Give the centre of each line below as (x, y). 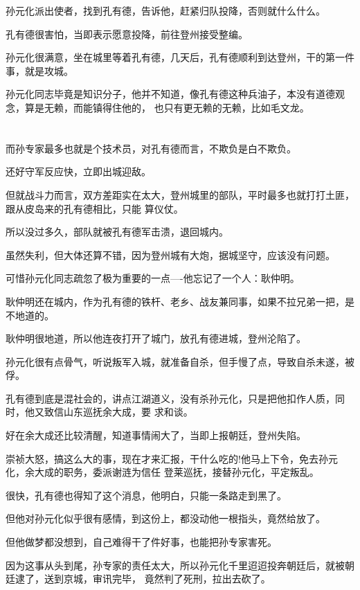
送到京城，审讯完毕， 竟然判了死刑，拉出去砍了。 (157, 579)
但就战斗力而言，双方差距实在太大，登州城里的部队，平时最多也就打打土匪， (180, 194)
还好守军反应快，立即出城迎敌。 (78, 171)
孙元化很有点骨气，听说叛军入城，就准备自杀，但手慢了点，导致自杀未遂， (175, 361)
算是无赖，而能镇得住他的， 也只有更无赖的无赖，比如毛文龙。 (167, 107)
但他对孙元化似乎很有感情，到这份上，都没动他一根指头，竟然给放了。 (165, 518)
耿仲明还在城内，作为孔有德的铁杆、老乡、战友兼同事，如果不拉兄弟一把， (175, 301)
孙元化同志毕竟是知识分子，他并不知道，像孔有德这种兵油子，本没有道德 (170, 94)
